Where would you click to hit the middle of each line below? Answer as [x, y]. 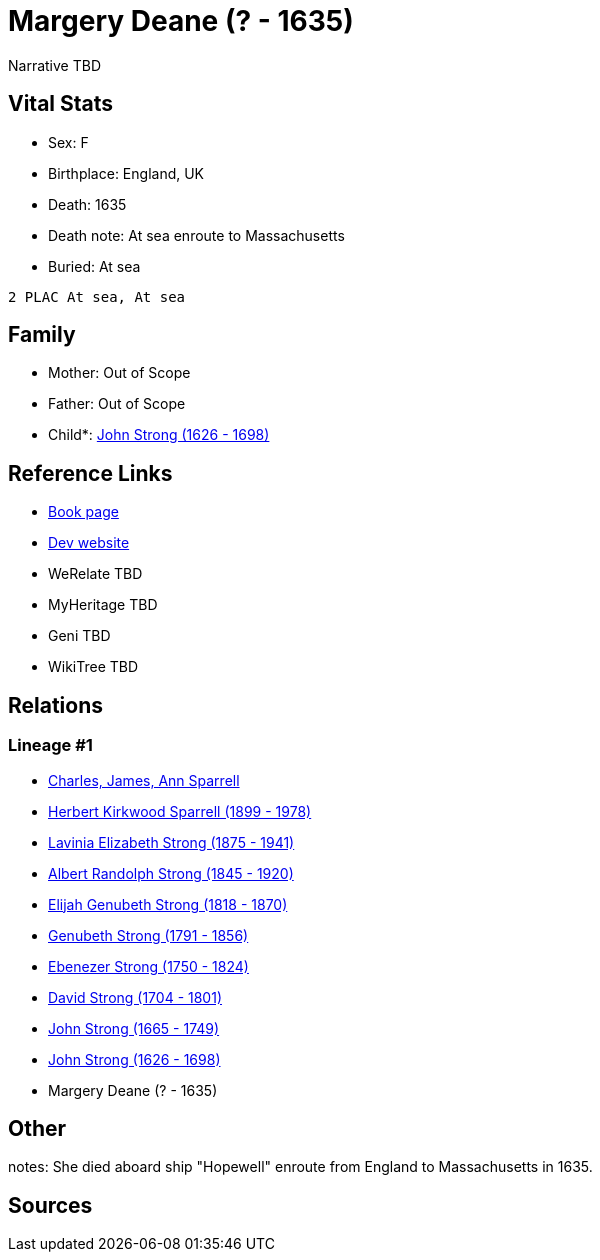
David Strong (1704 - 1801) [135, 997]
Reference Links [90, 473]
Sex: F [68, 142]
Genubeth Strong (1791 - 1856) [148, 935]
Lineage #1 [50, 745]
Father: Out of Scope [117, 404]
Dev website [89, 543]
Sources [50, 1205]
